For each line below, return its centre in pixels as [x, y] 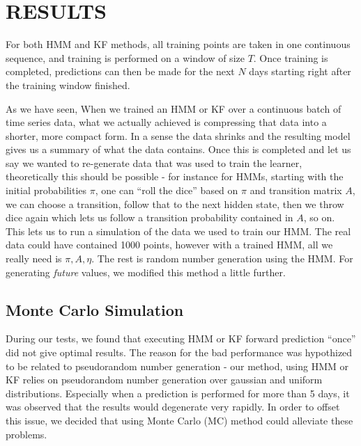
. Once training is [291, 57]
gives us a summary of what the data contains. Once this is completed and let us [178, 149]
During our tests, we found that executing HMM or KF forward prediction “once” [181, 339]
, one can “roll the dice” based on [167, 190]
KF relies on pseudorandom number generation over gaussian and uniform [164, 380]
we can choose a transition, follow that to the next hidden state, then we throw [175, 204]
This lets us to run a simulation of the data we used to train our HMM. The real [178, 231]
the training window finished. [68, 85]
